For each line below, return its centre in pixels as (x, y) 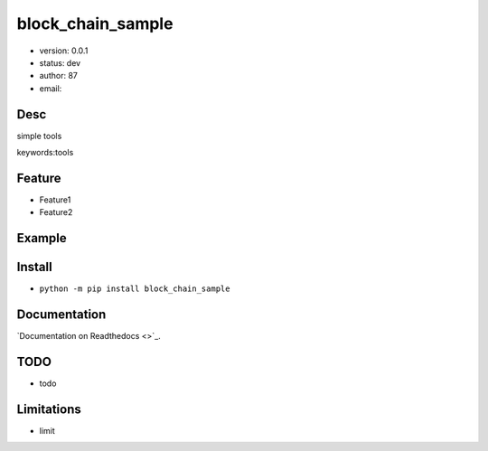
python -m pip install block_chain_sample (135, 289)
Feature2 (56, 212)
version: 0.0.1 (64, 51)
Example (42, 238)
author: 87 (59, 76)
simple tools (39, 136)
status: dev (60, 62)
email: (51, 88)
